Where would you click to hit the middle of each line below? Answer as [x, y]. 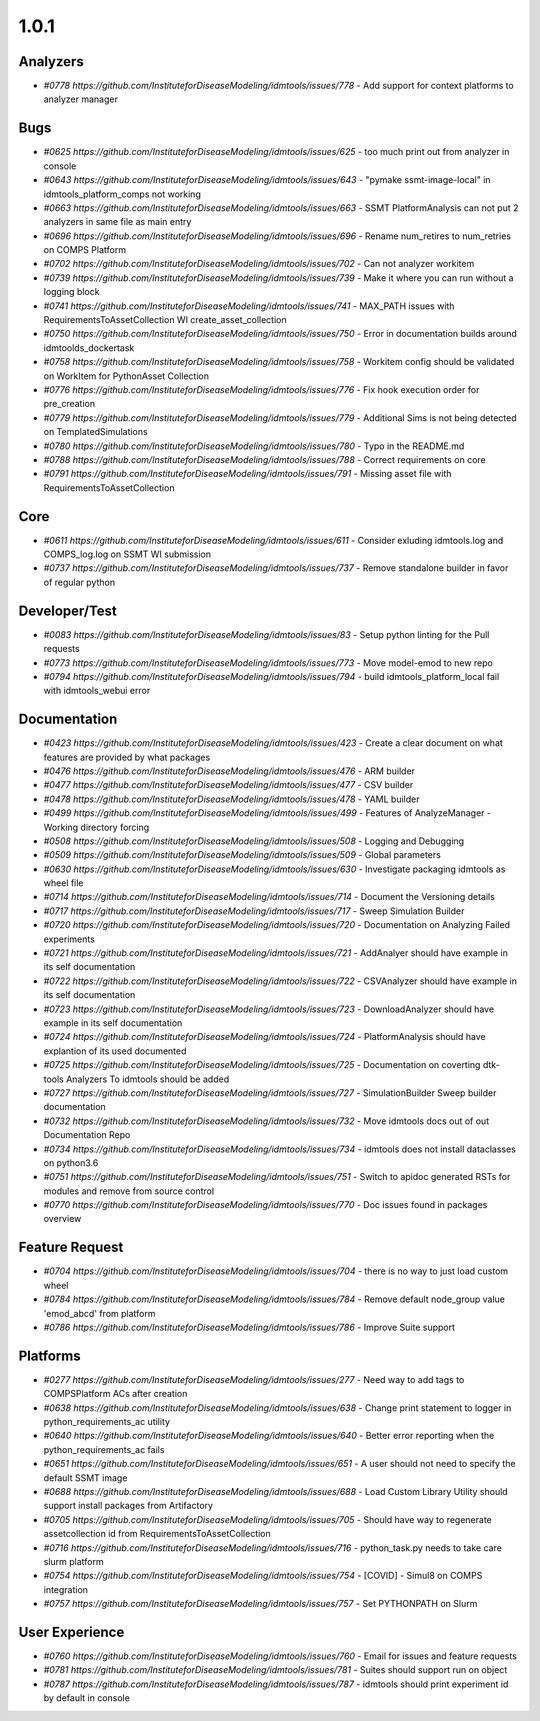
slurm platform [73, 1561]
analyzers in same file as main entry [117, 222]
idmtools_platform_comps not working [122, 194]
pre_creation [69, 404]
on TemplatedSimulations [96, 432]
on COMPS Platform [85, 250]
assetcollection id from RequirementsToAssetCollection [157, 1534]
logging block [71, 292]
